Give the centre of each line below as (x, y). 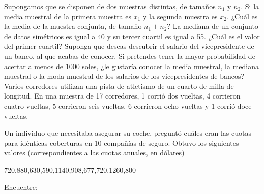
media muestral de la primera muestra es (68, 16)
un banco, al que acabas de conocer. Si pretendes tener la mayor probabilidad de (130, 56)
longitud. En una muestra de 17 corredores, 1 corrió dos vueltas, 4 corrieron (122, 96)
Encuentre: (21, 187)
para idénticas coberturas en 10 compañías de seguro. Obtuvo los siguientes (122, 142)
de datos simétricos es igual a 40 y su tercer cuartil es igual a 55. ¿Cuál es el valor (132, 36)
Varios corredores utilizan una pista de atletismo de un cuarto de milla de (119, 86)
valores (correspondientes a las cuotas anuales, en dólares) (94, 153)
